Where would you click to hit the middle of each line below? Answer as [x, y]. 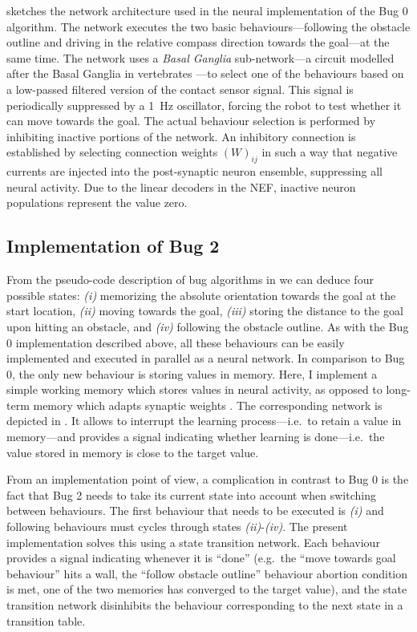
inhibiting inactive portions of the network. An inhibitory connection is [181, 136]
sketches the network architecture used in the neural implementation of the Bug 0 [207, 10]
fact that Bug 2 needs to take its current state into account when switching [191, 494]
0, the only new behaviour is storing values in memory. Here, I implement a [192, 373]
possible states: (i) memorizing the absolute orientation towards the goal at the [201, 295]
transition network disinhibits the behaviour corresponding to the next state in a [205, 605]
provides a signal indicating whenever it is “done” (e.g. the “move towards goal [201, 558]
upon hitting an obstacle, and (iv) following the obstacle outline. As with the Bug [208, 326]
